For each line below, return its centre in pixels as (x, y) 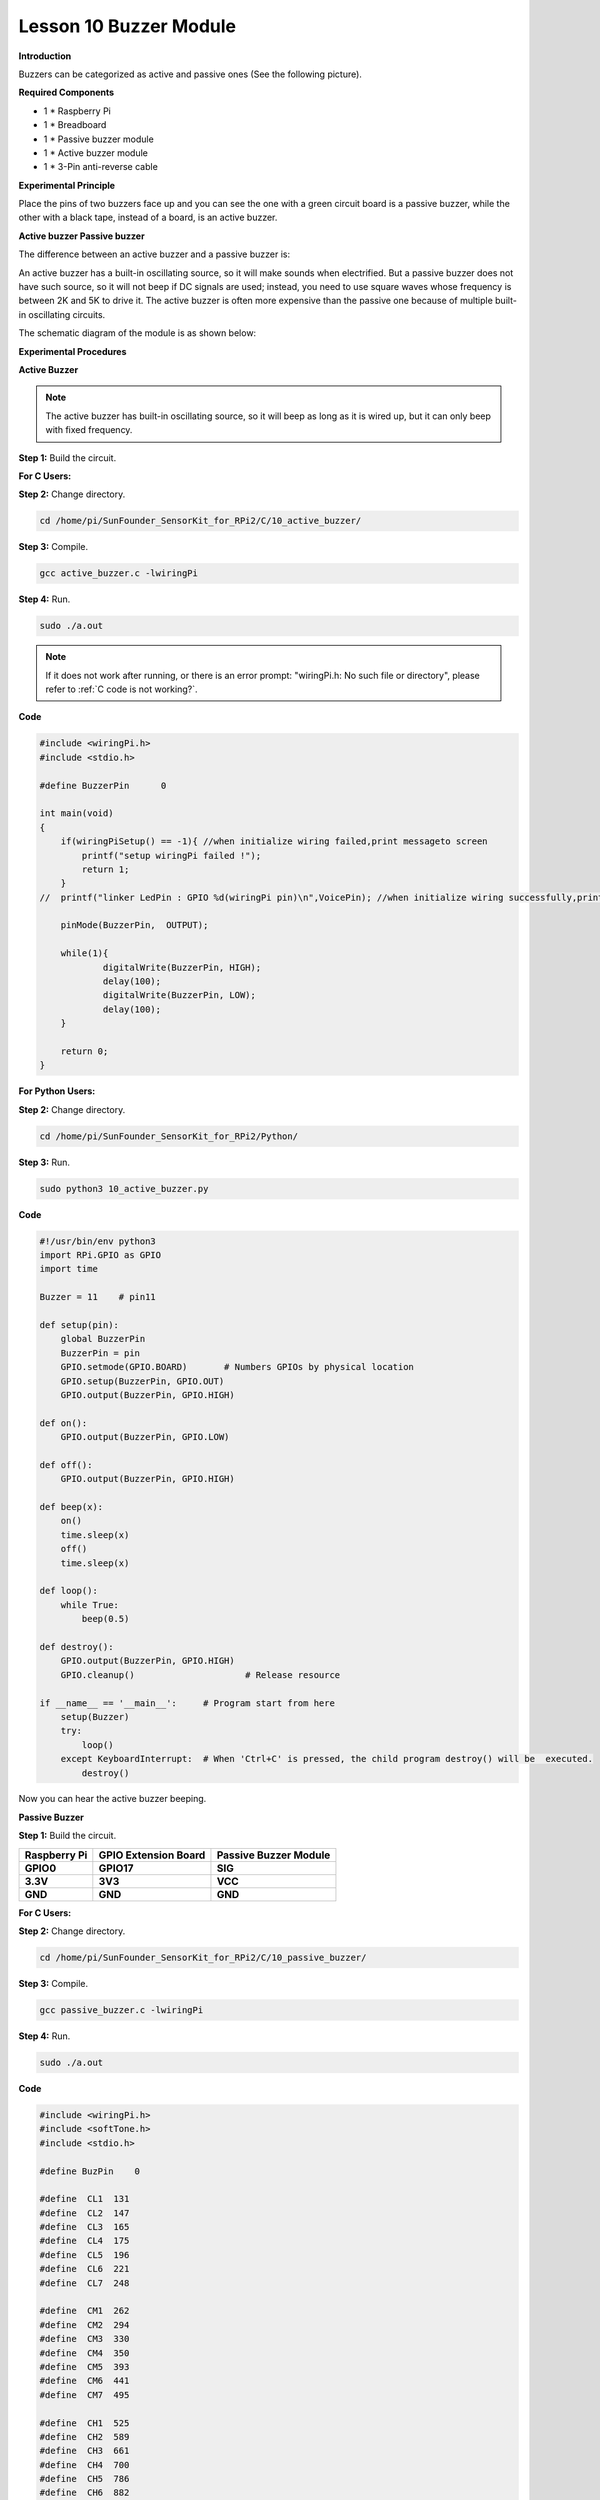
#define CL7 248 (84, 2283)
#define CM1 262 (84, 2311)
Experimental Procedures (72, 351)
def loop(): (69, 1591)
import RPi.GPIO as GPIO (100, 1255)
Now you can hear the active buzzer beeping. (112, 1799)
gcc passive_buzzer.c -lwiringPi (121, 2010)
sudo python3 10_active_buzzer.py (124, 1188)
